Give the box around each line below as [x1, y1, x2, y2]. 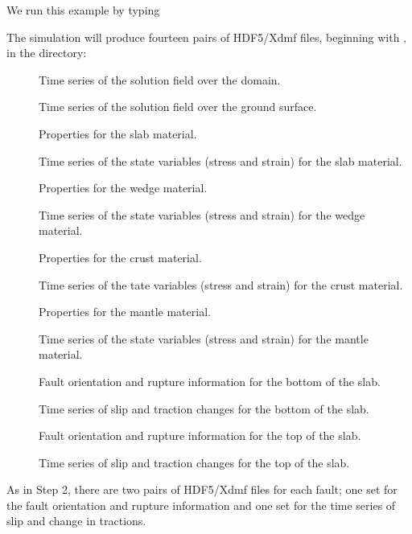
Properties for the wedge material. [39, 179, 208, 196]
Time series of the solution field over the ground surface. [39, 98, 317, 115]
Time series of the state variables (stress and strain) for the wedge [39, 206, 365, 223]
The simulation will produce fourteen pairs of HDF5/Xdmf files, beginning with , [6, 28, 407, 45]
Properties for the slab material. [39, 125, 197, 142]
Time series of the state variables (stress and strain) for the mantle [39, 330, 369, 347]
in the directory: [6, 44, 87, 61]
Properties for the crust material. [39, 249, 202, 265]
